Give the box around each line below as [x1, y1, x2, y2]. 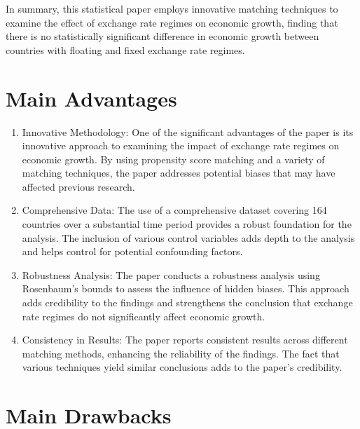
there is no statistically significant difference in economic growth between [6, 29, 319, 43]
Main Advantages [6, 83, 177, 112]
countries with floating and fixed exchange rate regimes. [6, 42, 245, 57]
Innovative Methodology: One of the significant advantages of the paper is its [22, 124, 354, 139]
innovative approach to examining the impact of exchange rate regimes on [22, 138, 340, 153]
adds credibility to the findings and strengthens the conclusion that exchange [22, 295, 353, 310]
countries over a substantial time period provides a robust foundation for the [22, 217, 352, 231]
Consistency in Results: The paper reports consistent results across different [22, 332, 348, 347]
